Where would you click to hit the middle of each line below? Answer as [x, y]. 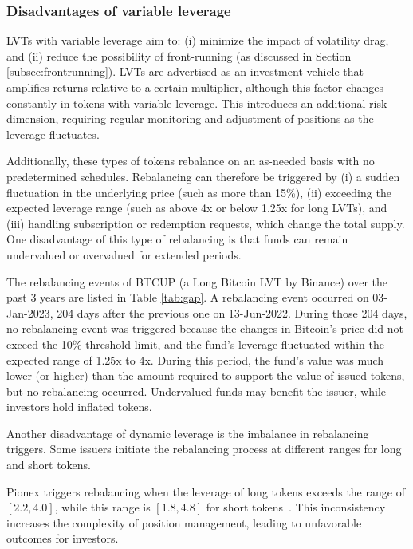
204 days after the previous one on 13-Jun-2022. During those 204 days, [232, 312]
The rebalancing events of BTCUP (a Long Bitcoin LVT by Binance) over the [197, 281]
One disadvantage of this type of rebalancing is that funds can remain [177, 239]
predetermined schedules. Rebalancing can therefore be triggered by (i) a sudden [203, 176]
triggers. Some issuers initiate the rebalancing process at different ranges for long [204, 449]
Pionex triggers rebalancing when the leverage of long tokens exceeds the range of [206, 491]
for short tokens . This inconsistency [296, 507]
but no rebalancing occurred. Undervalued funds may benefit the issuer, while [197, 391]
